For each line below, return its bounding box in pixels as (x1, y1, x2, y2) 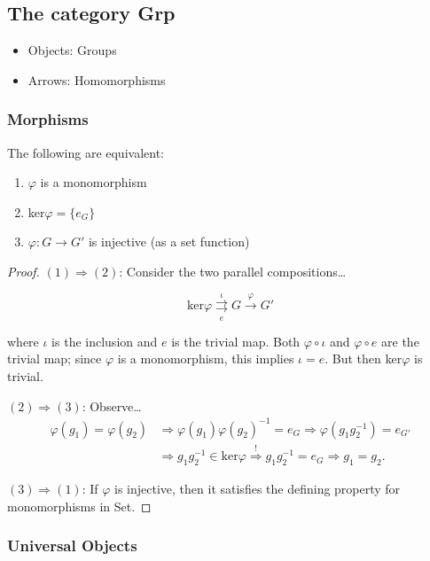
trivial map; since (7, 349, 102, 368)
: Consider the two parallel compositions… (119, 261, 347, 280)
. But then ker (324, 349, 403, 368)
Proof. (7, 261, 40, 280)
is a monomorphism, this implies (117, 349, 294, 368)
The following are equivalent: (7, 143, 164, 161)
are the (381, 331, 419, 350)
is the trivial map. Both (171, 331, 301, 350)
